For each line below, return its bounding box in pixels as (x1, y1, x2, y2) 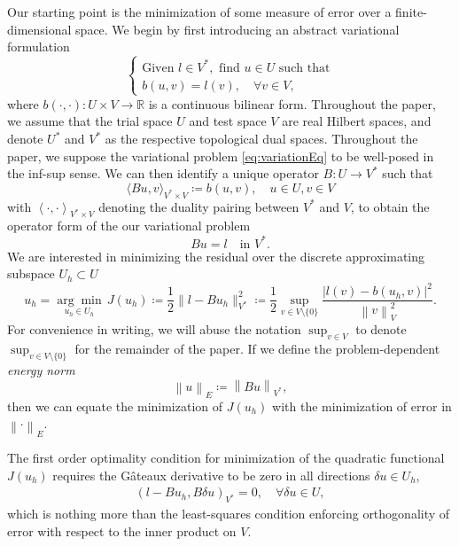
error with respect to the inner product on (7, 521, 237, 540)
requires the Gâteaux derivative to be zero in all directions (52, 465, 370, 484)
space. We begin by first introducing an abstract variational (75, 19, 400, 38)
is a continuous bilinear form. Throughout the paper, (148, 94, 436, 113)
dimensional (7, 19, 72, 38)
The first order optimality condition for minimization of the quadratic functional (7, 448, 445, 467)
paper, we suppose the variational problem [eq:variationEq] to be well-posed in (7, 146, 434, 165)
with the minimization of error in (272, 396, 452, 415)
